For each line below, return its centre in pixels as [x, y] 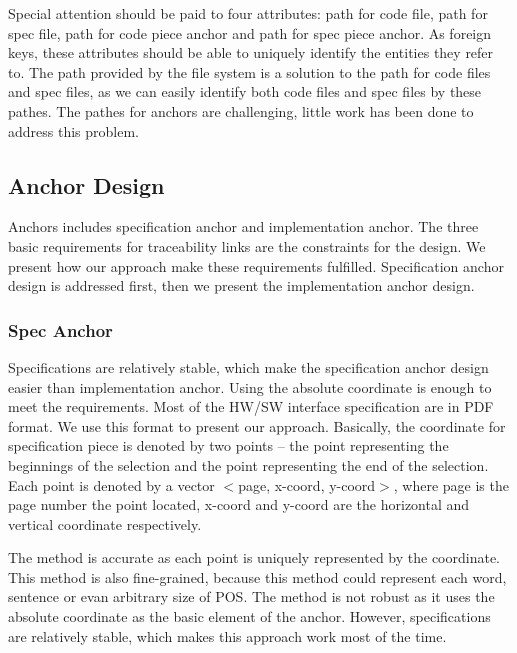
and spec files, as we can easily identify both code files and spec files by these [245, 91]
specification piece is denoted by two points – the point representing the [228, 445]
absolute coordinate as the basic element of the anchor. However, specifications [249, 616]
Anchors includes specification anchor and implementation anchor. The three [243, 226]
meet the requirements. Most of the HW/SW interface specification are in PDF [251, 406]
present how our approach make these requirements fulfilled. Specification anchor [256, 265]
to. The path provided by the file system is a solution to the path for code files [249, 71]
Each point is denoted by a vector [111, 484]
